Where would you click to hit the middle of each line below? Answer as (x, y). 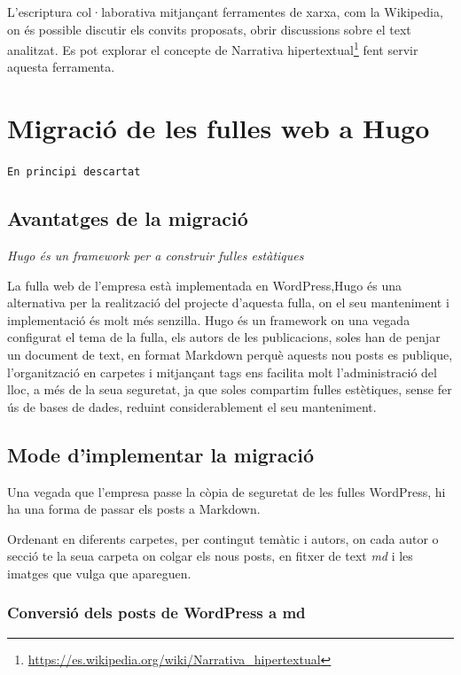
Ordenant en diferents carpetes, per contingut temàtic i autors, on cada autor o (223, 538)
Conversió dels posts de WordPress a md (156, 613)
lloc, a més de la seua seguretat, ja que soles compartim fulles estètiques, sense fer (230, 389)
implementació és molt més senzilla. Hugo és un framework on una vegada (209, 319)
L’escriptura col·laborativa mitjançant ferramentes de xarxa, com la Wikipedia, (225, 12)
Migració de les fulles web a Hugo (219, 128)
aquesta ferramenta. (61, 67)
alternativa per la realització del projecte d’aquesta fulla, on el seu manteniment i (228, 303)
